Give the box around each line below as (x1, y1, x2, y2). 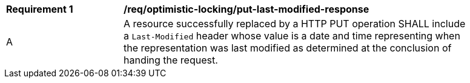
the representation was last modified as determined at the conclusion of (124, 42, 452, 54)
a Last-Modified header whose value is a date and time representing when (124, 30, 460, 42)
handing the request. (124, 54, 218, 66)
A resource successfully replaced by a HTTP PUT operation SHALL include (124, 18, 466, 30)
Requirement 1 (6, 3, 73, 15)
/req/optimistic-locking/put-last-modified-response (124, 3, 369, 15)
